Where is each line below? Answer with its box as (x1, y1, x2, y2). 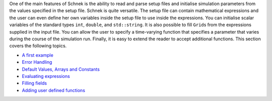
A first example (22, 52, 54, 58)
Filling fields (22, 80, 47, 86)
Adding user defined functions (22, 87, 86, 93)
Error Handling (22, 59, 52, 65)
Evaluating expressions (22, 73, 70, 79)
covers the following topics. (9, 43, 67, 49)
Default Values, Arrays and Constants (22, 66, 100, 72)
